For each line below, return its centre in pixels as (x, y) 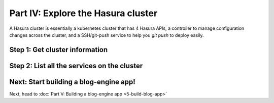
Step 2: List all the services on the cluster (76, 66)
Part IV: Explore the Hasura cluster (83, 13)
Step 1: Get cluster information (59, 50)
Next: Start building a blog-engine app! (72, 82)
